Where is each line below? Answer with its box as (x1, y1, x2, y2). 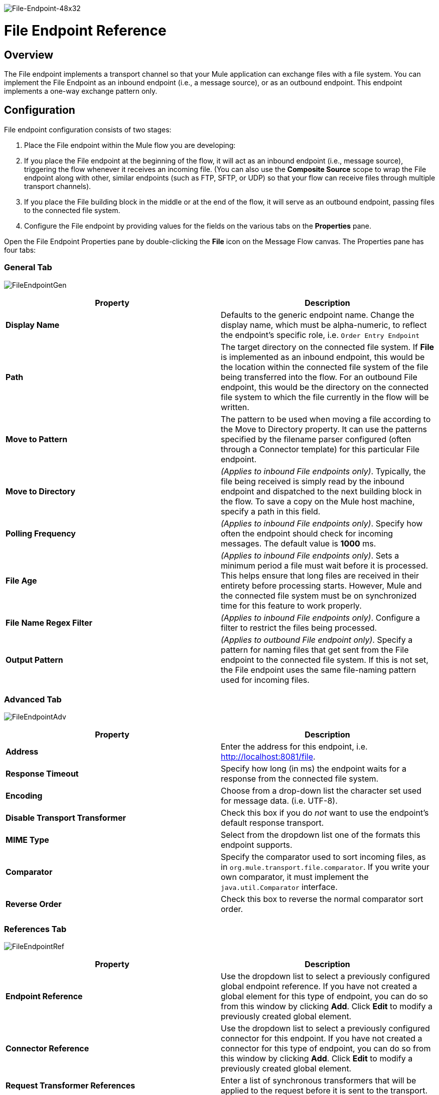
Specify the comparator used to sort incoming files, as (221, 852, 426, 862)
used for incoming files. (221, 674, 310, 685)
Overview (4, 48, 54, 61)
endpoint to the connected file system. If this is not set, (221, 654, 428, 665)
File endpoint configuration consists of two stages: (4, 125, 172, 134)
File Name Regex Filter (6, 617, 93, 628)
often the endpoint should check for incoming (221, 528, 393, 538)
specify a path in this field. (221, 506, 321, 516)
